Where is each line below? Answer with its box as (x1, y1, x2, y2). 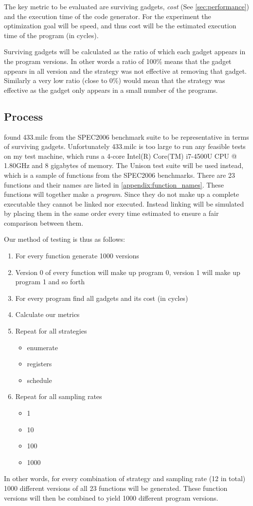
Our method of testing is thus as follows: (4, 234, 125, 244)
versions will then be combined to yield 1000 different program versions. (4, 492, 218, 503)
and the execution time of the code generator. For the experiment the (4, 11, 211, 21)
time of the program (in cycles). (4, 30, 99, 40)
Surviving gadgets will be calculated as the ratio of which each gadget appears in (4, 46, 246, 57)
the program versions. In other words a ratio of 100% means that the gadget (4, 56, 232, 66)
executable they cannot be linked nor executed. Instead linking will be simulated (4, 198, 244, 209)
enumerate (27, 342, 58, 352)
